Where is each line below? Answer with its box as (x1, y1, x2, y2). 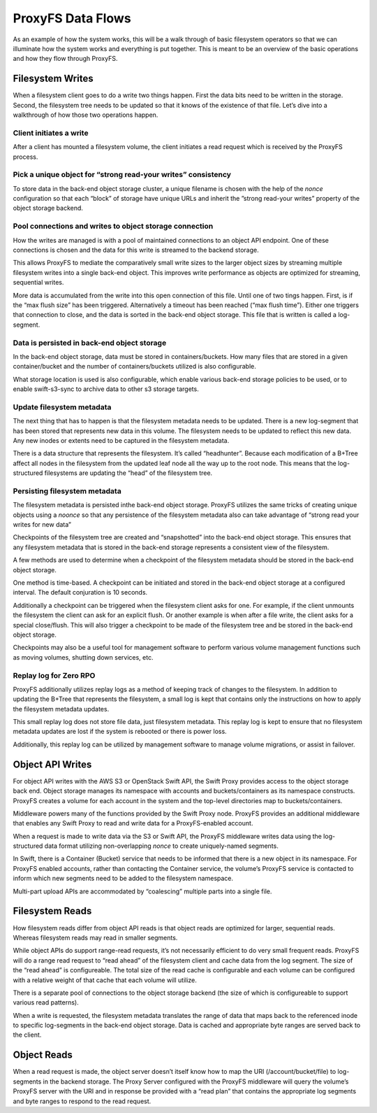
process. (13, 153, 38, 161)
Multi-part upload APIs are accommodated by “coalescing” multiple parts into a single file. (13, 887, 272, 895)
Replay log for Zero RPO (13, 670, 96, 680)
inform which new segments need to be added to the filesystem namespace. (13, 874, 234, 883)
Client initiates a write (13, 128, 89, 138)
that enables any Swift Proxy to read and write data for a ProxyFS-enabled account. (13, 819, 253, 828)
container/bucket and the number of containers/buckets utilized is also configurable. (13, 362, 256, 371)
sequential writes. (13, 278, 64, 287)
